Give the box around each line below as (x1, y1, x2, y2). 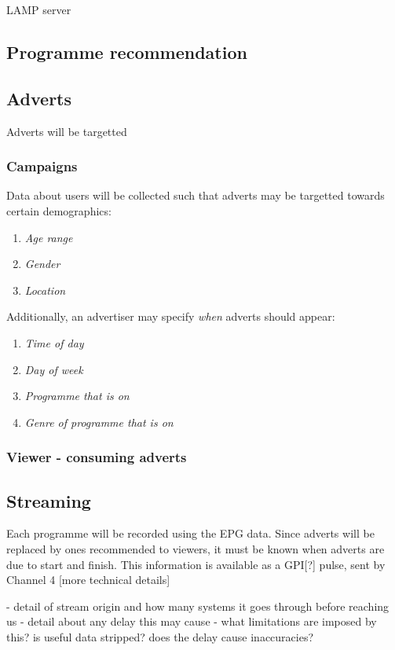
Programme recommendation (6, 39, 247, 64)
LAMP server (6, 2, 71, 17)
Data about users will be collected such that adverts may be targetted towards (6, 187, 385, 204)
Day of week (24, 361, 83, 377)
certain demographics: (6, 202, 112, 219)
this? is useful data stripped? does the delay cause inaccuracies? (6, 628, 314, 644)
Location (24, 281, 66, 298)
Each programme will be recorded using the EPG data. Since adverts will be (6, 525, 375, 542)
